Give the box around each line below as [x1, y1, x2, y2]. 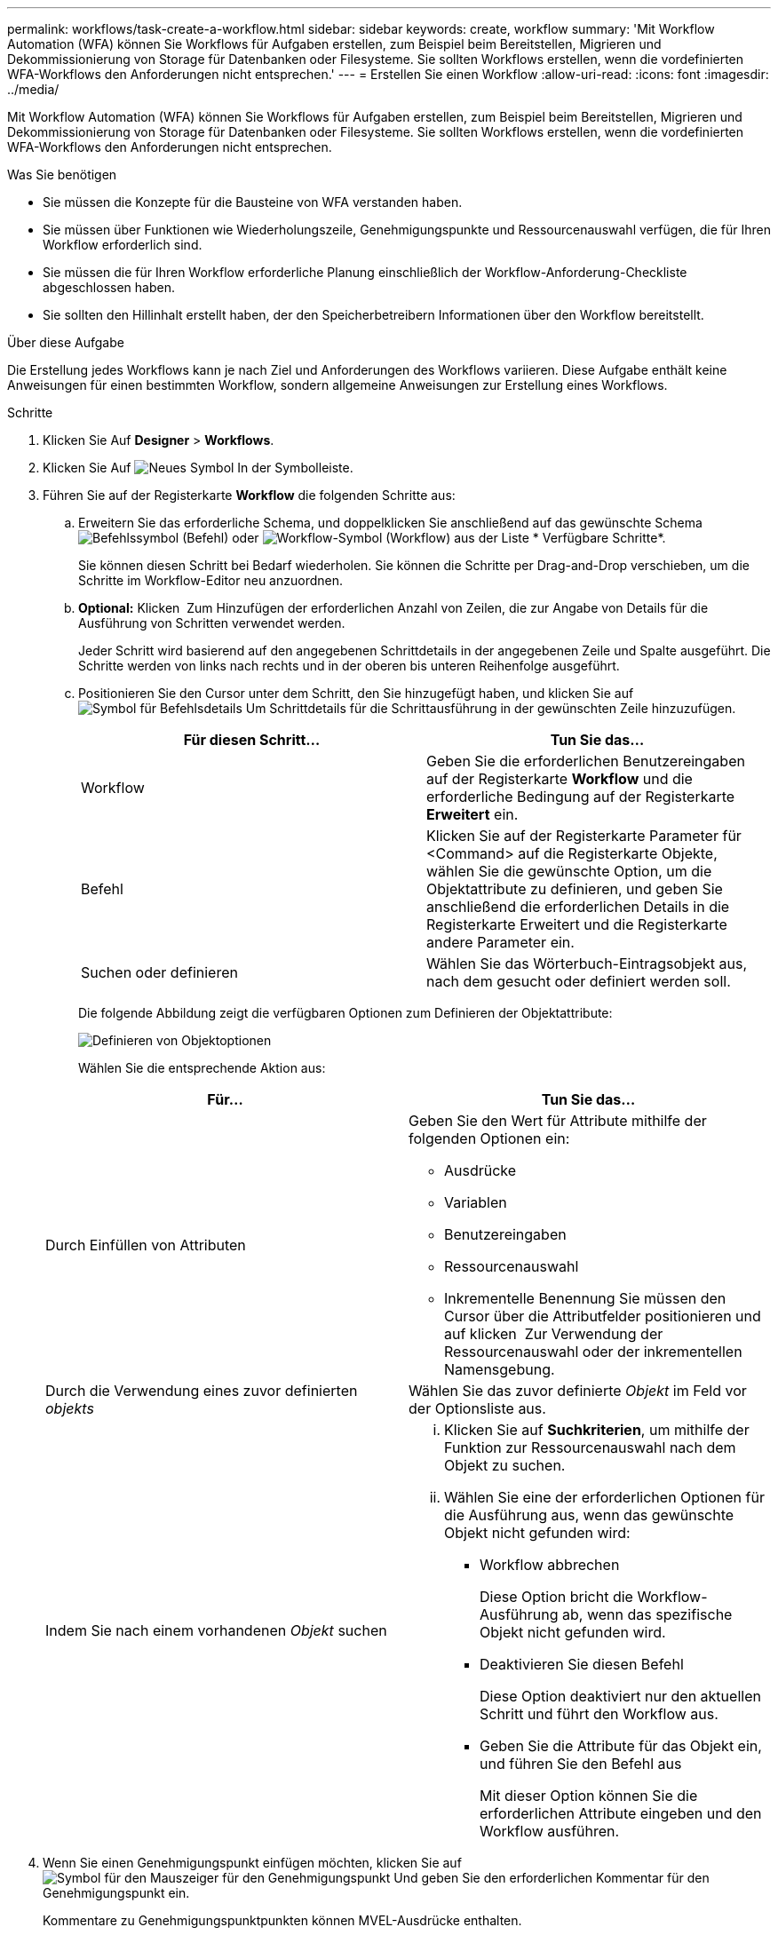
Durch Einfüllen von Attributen [45, 1236, 246, 1254]
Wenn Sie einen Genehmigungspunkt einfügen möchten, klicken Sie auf [43, 1855, 462, 1870]
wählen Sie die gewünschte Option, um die [426, 862, 712, 880]
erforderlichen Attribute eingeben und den [480, 1804, 762, 1822]
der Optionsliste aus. [409, 1400, 546, 1417]
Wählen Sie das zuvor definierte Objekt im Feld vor [409, 1382, 747, 1400]
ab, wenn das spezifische [562, 1606, 733, 1623]
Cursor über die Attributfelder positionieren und [444, 1307, 761, 1325]
